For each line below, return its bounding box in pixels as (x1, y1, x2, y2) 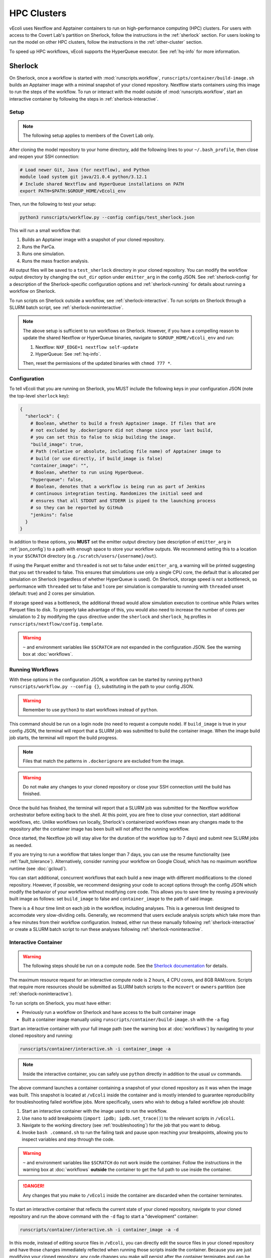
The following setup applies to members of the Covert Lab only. (23, 132, 155, 138)
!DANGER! (23, 1183, 45, 1189)
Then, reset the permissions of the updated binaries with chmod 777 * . (23, 360, 172, 366)
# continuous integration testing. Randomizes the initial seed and (30, 491, 203, 497)
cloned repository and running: (9, 1033, 73, 1039)
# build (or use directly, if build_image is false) (30, 455, 163, 461)
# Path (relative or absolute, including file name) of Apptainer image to (30, 448, 221, 454)
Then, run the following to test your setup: (9, 201, 96, 207)
